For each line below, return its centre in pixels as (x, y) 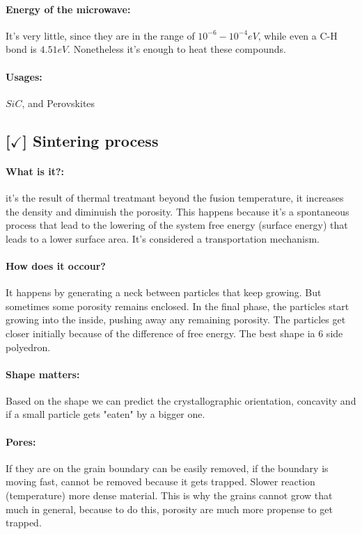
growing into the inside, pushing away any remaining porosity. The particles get (176, 319)
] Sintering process (90, 140)
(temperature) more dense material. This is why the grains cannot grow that (169, 495)
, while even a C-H (298, 35)
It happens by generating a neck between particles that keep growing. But (164, 292)
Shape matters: (43, 374)
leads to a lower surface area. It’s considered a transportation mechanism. (163, 238)
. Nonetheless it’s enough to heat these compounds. (177, 49)
